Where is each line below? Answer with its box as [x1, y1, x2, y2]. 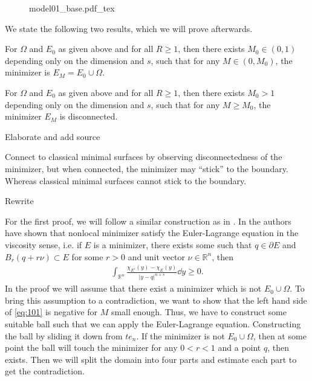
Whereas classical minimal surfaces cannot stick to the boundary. [5, 174, 247, 187]
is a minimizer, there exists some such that [93, 238, 252, 251]
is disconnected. [59, 110, 118, 123]
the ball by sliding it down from [5, 329, 123, 342]
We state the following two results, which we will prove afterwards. [5, 22, 253, 34]
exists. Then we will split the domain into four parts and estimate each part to [5, 353, 297, 365]
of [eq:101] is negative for [5, 306, 97, 318]
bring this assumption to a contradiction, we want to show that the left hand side [5, 293, 307, 306]
